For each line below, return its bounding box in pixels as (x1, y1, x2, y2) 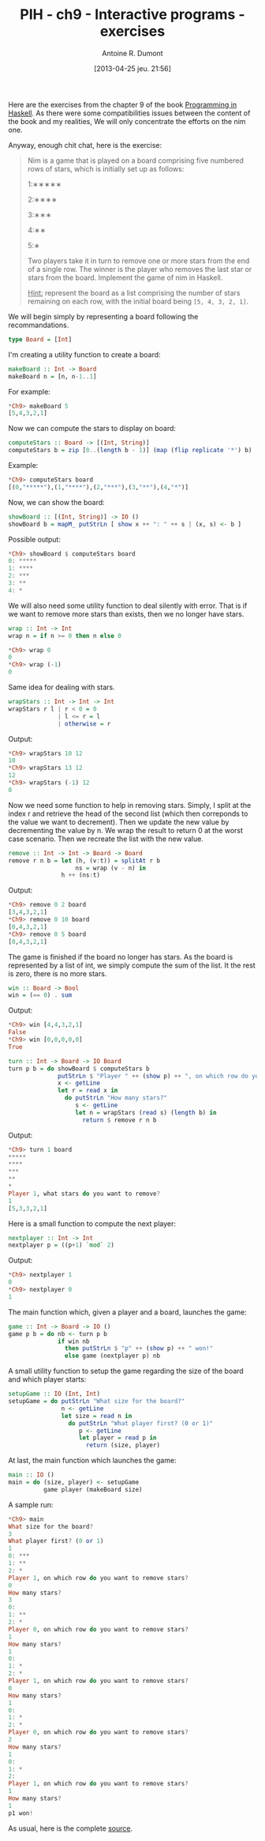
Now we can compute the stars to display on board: (8, 424, 176, 433)
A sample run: (8, 1500, 54, 1509)
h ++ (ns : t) (61, 871, 101, 879)
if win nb (58, 1337, 90, 1345)
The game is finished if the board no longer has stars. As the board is (8, 952, 233, 961)
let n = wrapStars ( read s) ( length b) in (75, 1108, 217, 1116)
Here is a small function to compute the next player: (8, 1219, 176, 1228)
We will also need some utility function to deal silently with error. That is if (8, 601, 248, 610)
